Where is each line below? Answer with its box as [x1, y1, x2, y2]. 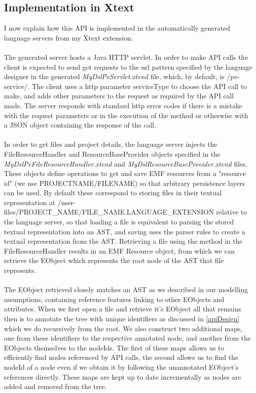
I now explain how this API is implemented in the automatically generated [4, 23, 230, 33]
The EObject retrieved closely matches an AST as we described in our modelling [4, 284, 248, 295]
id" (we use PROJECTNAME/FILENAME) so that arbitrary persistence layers [4, 177, 245, 188]
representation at [4, 197, 55, 207]
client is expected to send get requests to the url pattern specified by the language [4, 61, 253, 72]
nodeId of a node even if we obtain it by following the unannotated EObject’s [4, 361, 239, 372]
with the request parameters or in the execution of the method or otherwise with [4, 110, 249, 120]
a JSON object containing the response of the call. [4, 120, 156, 130]
